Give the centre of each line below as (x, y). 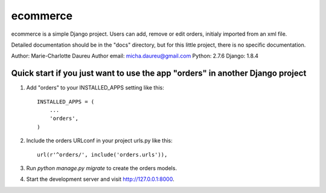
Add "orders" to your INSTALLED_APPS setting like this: (95, 88)
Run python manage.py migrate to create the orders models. (102, 168)
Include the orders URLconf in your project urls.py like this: (99, 141)
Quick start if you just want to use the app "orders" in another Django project (159, 74)
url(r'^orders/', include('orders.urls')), (102, 155)
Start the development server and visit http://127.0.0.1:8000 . (100, 179)
